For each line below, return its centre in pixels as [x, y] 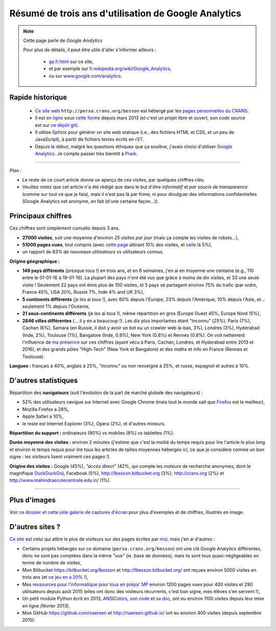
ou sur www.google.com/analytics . [86, 76]
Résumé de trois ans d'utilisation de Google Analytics [125, 13]
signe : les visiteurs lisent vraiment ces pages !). [60, 457]
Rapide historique [38, 97]
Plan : [16, 170]
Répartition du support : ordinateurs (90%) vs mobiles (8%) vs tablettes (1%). [92, 433]
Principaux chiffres [41, 216]
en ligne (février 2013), [46, 605]
